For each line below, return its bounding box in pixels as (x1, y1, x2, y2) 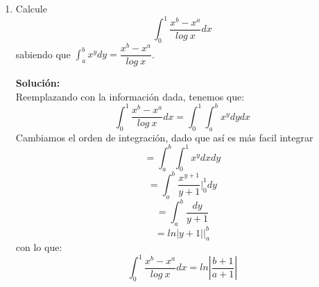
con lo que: (15, 240, 62, 254)
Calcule (15, 1, 47, 15)
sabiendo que (15, 46, 71, 61)
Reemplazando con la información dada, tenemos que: (15, 89, 245, 103)
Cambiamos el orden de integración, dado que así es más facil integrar (15, 130, 313, 144)
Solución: (15, 76, 60, 90)
